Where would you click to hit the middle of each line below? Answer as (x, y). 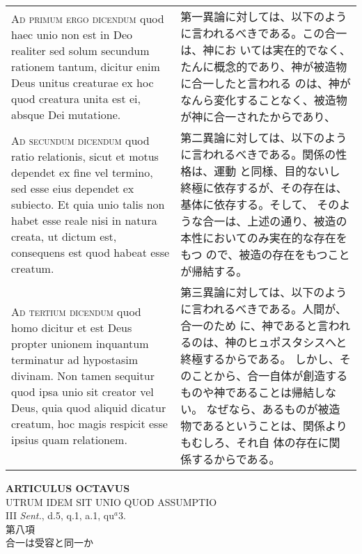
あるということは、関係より (275, 426)
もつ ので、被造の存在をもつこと (265, 254)
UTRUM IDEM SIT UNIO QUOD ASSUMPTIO (111, 501)
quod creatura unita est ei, (76, 98)
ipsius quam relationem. (69, 439)
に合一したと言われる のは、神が (266, 83)
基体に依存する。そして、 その (260, 204)
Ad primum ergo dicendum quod (88, 18)
